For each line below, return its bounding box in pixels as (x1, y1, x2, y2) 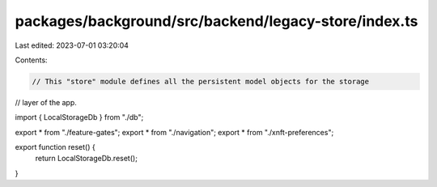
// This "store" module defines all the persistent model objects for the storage (32, 77, 370, 86)
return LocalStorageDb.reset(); (35, 154, 138, 164)
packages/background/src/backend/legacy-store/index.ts (15, 12, 418, 30)
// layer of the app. (15, 97, 77, 107)
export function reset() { (15, 142, 96, 152)
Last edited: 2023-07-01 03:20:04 (15, 40, 129, 50)
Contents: (15, 55, 48, 65)
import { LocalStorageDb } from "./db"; (15, 113, 144, 122)
